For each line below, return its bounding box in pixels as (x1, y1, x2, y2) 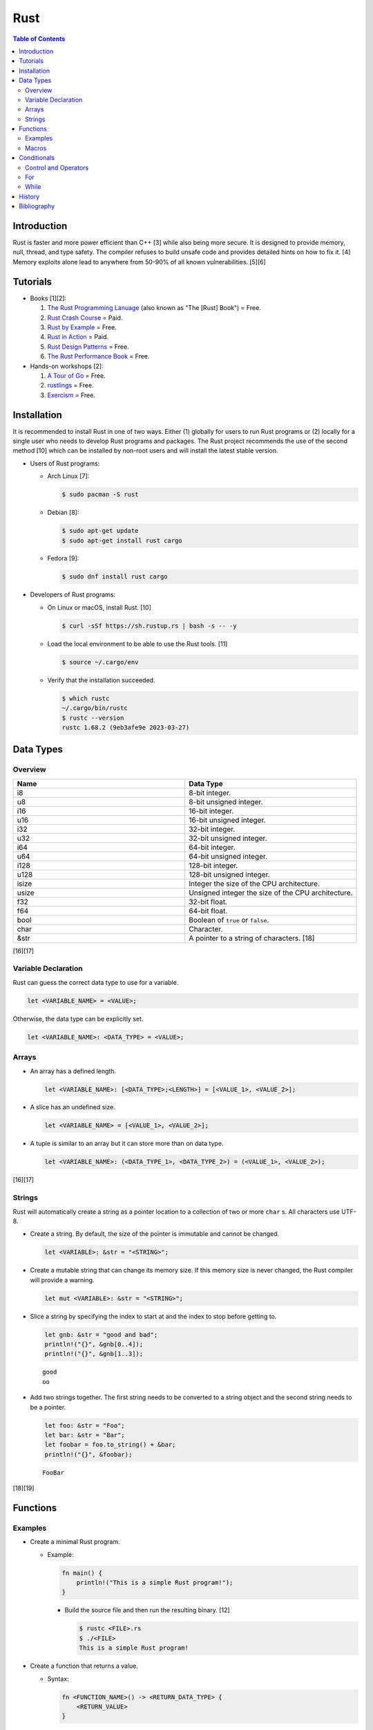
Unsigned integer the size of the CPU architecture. (189, 888, 353, 898)
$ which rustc (61, 694, 110, 702)
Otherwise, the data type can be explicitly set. (12, 1014, 144, 1023)
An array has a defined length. (30, 1066, 117, 1075)
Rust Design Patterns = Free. (47, 343, 129, 351)
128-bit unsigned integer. (189, 869, 271, 879)
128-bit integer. (189, 860, 238, 870)
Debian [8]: (47, 509, 79, 517)
